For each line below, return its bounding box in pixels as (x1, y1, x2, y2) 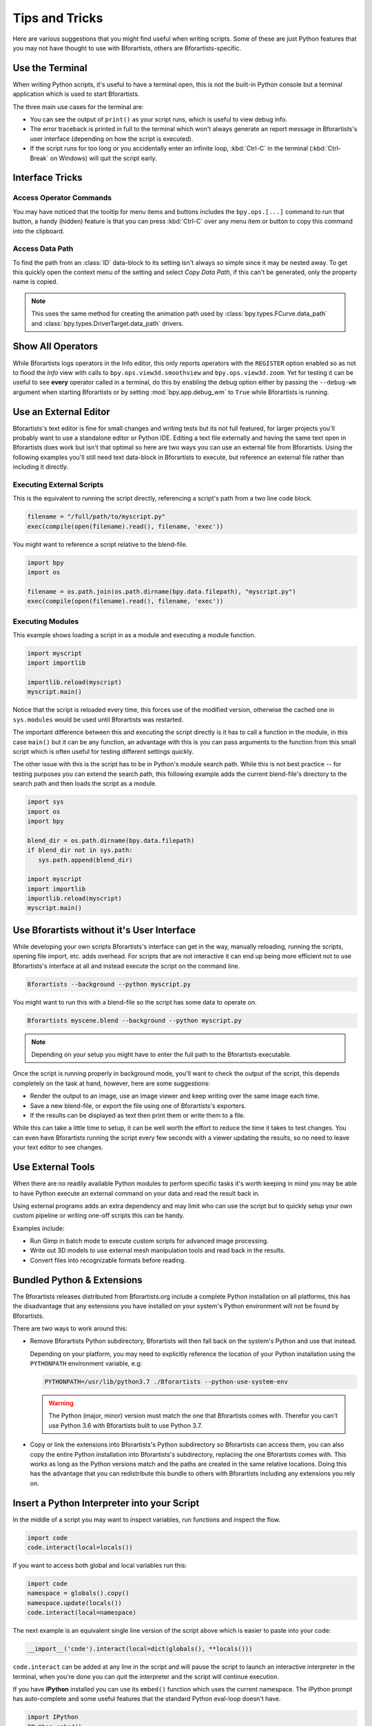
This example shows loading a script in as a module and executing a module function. (12, 630, 256, 639)
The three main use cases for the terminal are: (12, 102, 144, 110)
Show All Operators (12, 340, 99, 352)
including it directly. (12, 463, 69, 471)
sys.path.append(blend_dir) (38, 856, 134, 864)
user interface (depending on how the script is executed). (30, 135, 194, 143)
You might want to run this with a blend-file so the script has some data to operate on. (12, 998, 257, 1006)
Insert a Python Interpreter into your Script (12, 1497, 200, 1509)
